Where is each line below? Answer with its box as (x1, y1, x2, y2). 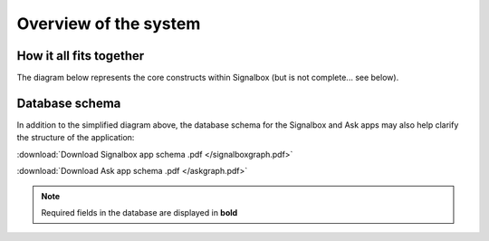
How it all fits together (16, 48, 145, 63)
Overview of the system (16, 14, 201, 34)
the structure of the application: (16, 132, 135, 143)
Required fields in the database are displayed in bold (41, 207, 238, 217)
